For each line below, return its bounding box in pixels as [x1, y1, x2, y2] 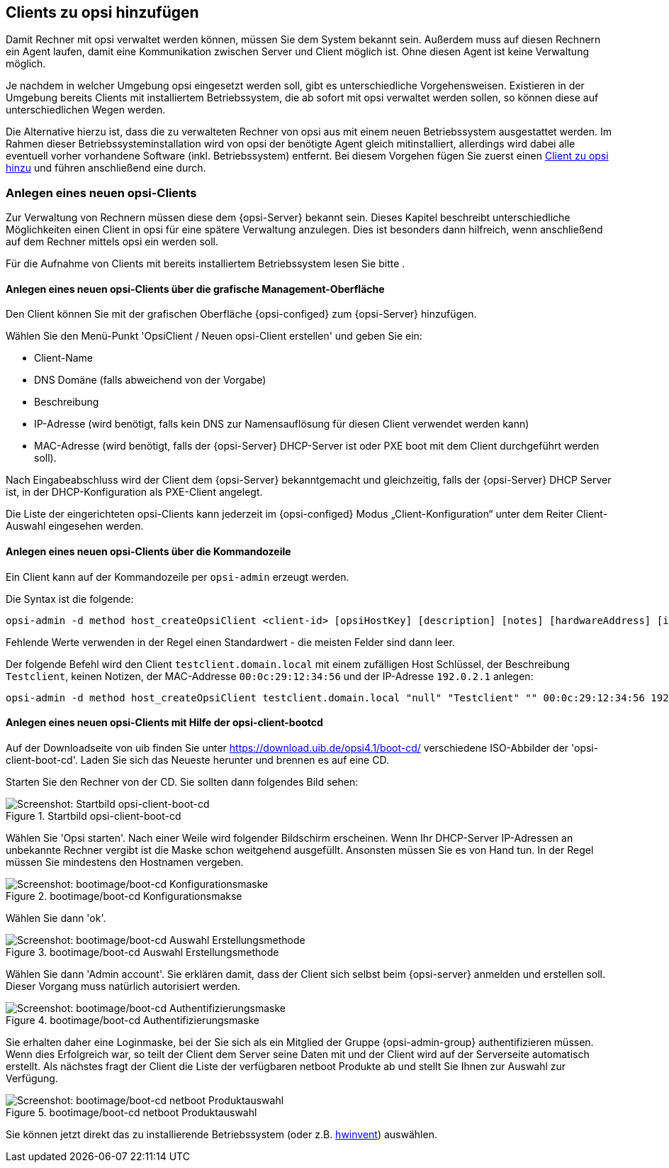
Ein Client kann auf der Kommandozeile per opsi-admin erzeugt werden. [6, 570, 349, 583]
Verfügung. [6, 1072, 58, 1084]
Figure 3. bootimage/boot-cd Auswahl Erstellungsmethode [6, 945, 279, 958]
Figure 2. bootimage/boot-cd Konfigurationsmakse [6, 889, 242, 902]
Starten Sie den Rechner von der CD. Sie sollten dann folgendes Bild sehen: [6, 775, 359, 788]
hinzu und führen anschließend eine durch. [6, 162, 206, 174]
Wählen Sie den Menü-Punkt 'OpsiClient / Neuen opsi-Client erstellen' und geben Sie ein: [6, 330, 422, 343]
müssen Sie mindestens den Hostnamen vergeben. [6, 855, 244, 868]
